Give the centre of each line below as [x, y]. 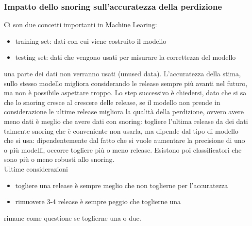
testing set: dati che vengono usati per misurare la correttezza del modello [126, 57]
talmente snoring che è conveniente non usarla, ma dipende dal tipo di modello [121, 130]
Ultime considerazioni [36, 168]
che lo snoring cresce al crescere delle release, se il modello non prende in [112, 102]
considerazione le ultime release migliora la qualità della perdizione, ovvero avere [124, 112]
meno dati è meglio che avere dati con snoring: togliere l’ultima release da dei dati [126, 121]
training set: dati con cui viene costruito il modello [91, 41]
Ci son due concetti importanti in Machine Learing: [81, 25]
